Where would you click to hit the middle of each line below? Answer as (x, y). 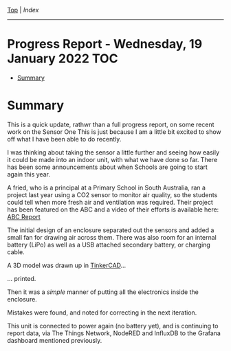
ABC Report (24, 216)
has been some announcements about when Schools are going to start (108, 167)
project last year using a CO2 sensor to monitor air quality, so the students (112, 194)
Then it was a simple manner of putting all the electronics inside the (103, 292)
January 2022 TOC (63, 59)
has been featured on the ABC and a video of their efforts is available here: (113, 210)
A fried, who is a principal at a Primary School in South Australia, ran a (107, 188)
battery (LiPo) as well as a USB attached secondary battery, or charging (109, 245)
